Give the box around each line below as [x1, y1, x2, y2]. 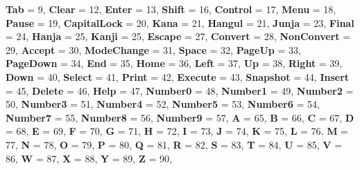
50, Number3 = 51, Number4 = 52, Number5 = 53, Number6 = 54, [6, 97, 320, 111]
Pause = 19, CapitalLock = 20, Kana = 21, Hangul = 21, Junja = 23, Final [6, 15, 354, 30]
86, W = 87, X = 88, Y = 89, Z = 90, [6, 151, 172, 165]
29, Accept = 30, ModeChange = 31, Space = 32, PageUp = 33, [6, 42, 301, 57]
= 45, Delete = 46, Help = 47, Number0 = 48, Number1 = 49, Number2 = [6, 83, 354, 97]
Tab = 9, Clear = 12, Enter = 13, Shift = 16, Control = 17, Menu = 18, [6, 2, 336, 16]
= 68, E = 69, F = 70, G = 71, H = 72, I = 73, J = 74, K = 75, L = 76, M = [6, 124, 348, 138]
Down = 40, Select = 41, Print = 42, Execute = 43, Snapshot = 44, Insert [6, 69, 350, 84]
